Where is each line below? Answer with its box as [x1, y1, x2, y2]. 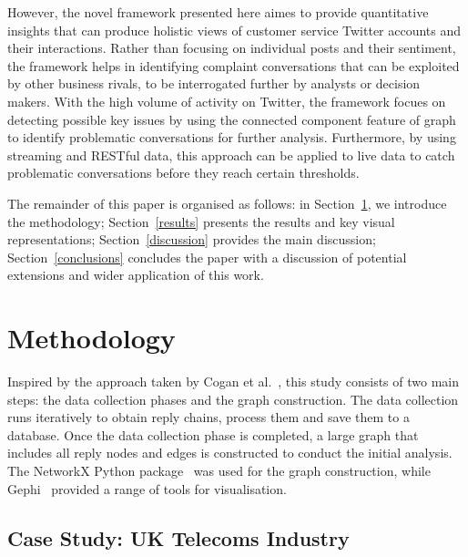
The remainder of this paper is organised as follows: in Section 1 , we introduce [7, 193, 447, 212]
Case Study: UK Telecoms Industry [7, 523, 350, 552]
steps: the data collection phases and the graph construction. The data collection [7, 389, 459, 408]
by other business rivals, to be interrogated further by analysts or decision [7, 74, 421, 93]
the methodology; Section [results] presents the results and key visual [7, 211, 395, 231]
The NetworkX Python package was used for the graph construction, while [7, 461, 431, 480]
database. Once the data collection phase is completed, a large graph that [7, 425, 419, 444]
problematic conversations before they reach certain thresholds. [7, 163, 360, 182]
